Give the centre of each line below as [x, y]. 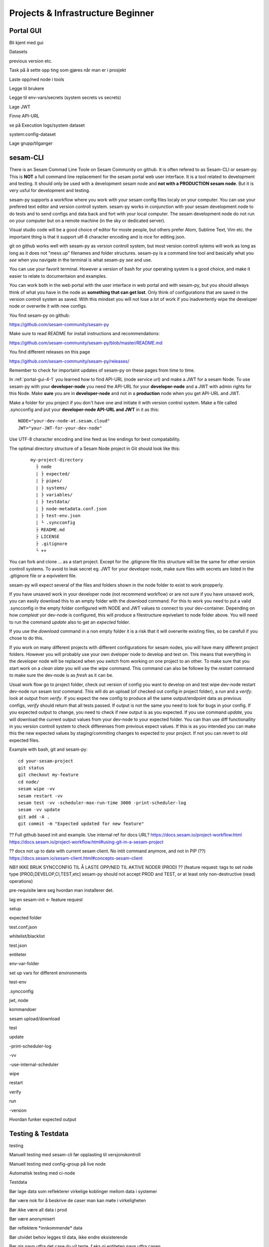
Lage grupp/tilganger [31, 143]
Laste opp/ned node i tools [37, 79]
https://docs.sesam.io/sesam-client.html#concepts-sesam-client [76, 858]
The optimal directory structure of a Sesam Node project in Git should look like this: [95, 448]
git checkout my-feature [48, 775]
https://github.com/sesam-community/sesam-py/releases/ [69, 361]
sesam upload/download [35, 1019]
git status [31, 768]
